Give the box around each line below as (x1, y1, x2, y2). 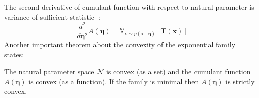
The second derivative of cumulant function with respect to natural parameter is (4, 2, 254, 12)
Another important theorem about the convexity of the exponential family (4, 39, 236, 50)
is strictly (225, 76, 255, 86)
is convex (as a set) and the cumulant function (106, 66, 251, 76)
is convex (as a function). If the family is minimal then (28, 76, 199, 86)
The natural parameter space (4, 66, 94, 76)
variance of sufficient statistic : (4, 11, 100, 22)
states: (4, 49, 24, 60)
